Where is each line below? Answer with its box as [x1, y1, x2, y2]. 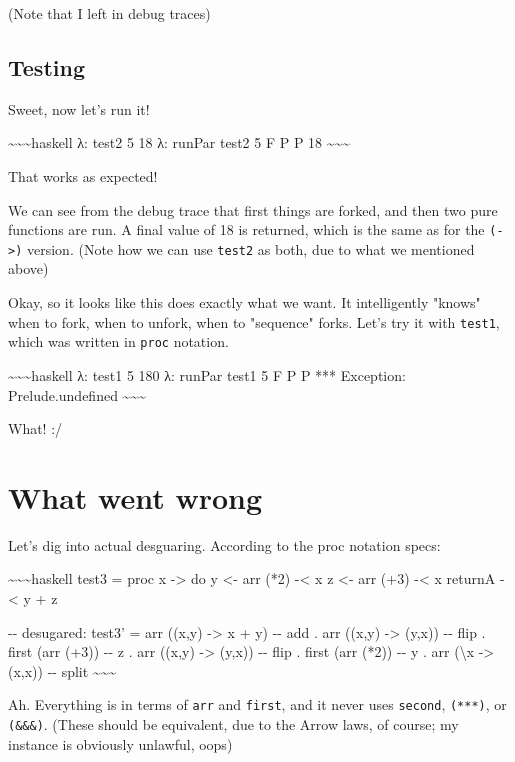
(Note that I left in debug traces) [8, 3, 211, 23]
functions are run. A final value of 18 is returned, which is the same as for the [8, 219, 485, 240]
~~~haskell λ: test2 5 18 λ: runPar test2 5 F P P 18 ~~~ [8, 132, 351, 153]
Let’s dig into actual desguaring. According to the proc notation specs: [8, 534, 441, 555]
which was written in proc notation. [8, 331, 229, 352]
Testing [8, 51, 85, 82]
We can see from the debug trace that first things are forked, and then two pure [8, 199, 498, 220]
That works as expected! [8, 165, 158, 186]
